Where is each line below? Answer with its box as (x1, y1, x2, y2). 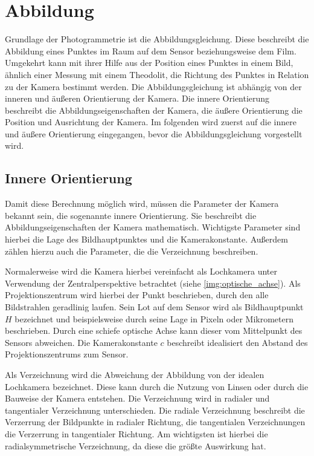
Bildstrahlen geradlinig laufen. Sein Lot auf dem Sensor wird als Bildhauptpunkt (5, 301, 304, 313)
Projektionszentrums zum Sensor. (5, 348, 129, 360)
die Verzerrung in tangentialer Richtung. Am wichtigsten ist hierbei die (5, 427, 268, 440)
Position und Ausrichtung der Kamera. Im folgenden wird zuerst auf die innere (5, 116, 296, 128)
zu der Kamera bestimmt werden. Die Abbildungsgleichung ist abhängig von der (5, 80, 302, 93)
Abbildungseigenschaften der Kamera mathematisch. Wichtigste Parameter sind (5, 221, 301, 233)
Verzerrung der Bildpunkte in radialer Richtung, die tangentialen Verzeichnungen (5, 415, 306, 428)
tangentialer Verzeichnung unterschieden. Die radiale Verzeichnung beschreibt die (5, 403, 305, 416)
